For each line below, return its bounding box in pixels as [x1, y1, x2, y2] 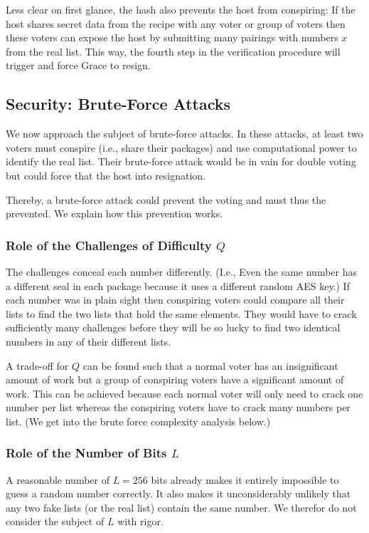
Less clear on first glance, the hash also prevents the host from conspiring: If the [6, 2, 355, 16]
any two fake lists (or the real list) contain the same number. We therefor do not [6, 500, 357, 514]
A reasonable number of [6, 472, 109, 487]
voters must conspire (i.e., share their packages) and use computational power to [6, 140, 357, 155]
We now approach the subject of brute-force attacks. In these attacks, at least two [6, 126, 363, 141]
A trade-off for [6, 358, 69, 373]
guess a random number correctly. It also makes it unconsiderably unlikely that [6, 486, 351, 501]
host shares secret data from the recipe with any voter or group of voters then [6, 16, 346, 31]
